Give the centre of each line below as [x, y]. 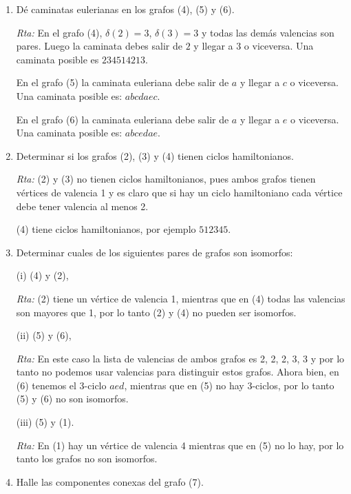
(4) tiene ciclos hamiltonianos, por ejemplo [106, 229]
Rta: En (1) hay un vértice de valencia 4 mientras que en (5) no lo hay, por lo [180, 445]
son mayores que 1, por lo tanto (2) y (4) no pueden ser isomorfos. [156, 312]
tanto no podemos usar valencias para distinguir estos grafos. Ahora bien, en [178, 372]
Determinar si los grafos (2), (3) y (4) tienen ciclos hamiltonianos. [155, 155]
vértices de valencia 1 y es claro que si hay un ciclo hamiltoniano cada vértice [179, 192]
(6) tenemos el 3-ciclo [61, 385]
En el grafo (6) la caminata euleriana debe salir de [123, 119]
